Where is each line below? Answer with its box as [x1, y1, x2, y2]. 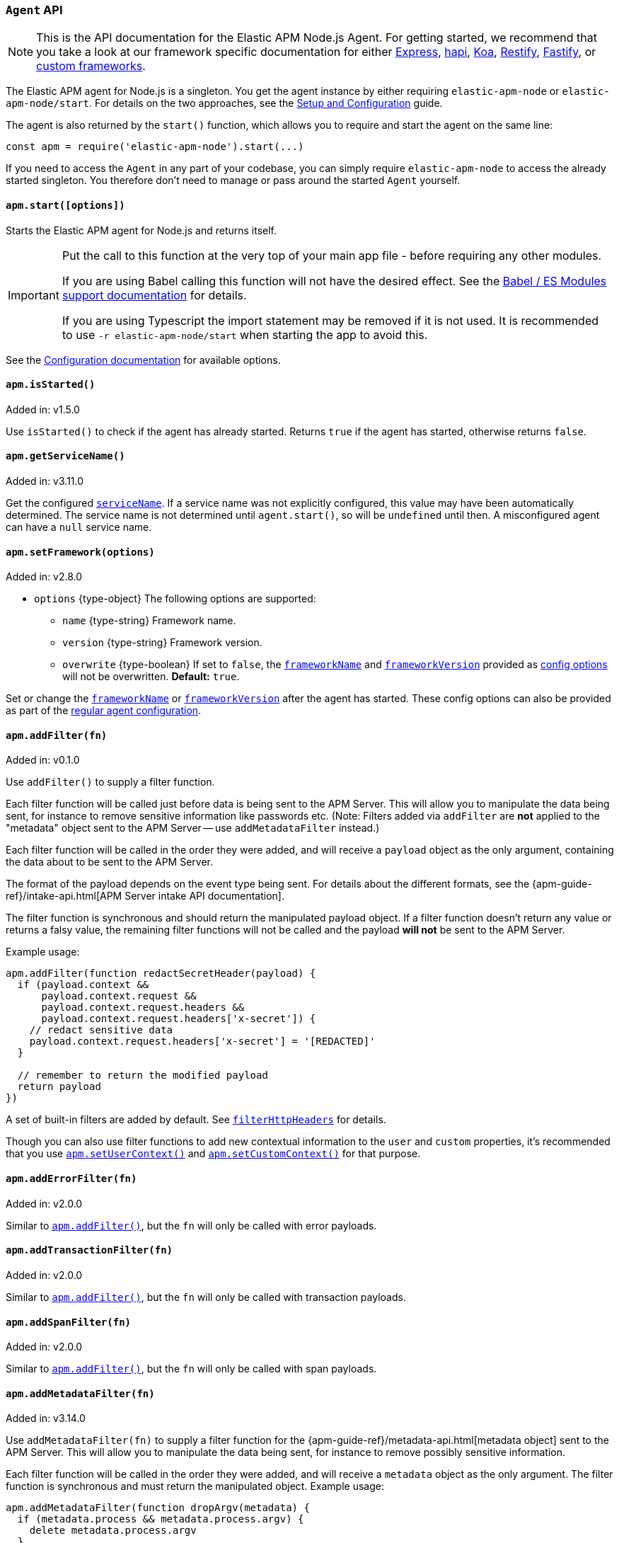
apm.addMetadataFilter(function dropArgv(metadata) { [6, 1502, 310, 1514]
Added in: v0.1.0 [6, 754, 80, 767]
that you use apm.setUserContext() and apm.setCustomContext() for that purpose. [6, 1147, 421, 1160]
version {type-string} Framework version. [62, 636, 262, 649]
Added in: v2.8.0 [6, 570, 83, 583]
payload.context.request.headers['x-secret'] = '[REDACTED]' [29, 1036, 376, 1048]
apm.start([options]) [6, 199, 125, 211]
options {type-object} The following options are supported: [34, 592, 316, 605]
